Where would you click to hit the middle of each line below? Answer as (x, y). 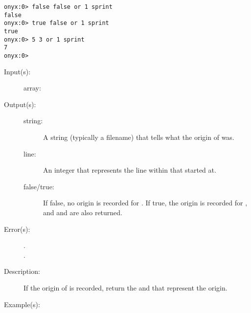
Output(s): (20, 104)
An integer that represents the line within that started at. (130, 170)
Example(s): (22, 304)
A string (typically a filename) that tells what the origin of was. (139, 137)
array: (32, 88)
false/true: (39, 186)
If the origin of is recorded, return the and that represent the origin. (125, 287)
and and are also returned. (83, 212)
